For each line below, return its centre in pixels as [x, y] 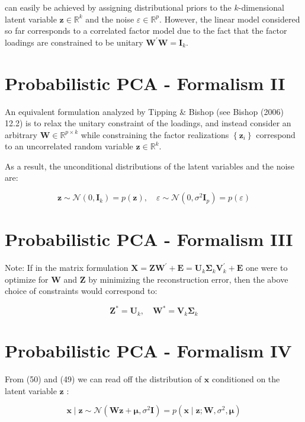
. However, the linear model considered [230, 19]
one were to [267, 268]
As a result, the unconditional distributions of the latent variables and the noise [150, 166]
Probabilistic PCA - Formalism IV [148, 351]
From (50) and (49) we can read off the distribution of [103, 379]
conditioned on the [246, 379]
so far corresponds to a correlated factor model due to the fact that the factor [146, 31]
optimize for [27, 279]
